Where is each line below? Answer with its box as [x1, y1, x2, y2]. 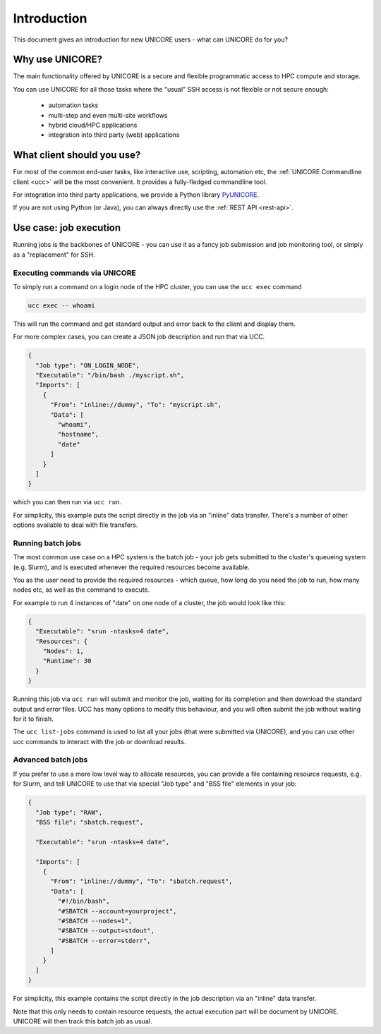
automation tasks [48, 101, 99, 109]
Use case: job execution [13, 222, 121, 234]
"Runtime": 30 [42, 657, 92, 665]
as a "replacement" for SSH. [13, 250, 95, 259]
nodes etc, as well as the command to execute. [13, 585, 150, 594]
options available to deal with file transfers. [13, 521, 138, 529]
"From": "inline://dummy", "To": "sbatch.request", [50, 877, 233, 885]
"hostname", [57, 430, 99, 439]
